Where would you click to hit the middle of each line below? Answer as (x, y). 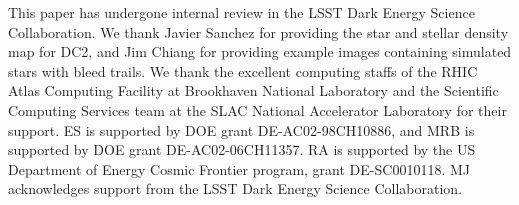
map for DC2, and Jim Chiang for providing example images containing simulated (260, 51)
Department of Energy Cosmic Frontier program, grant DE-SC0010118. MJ (239, 168)
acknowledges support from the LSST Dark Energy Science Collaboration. (235, 188)
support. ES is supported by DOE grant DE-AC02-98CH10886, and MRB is (241, 129)
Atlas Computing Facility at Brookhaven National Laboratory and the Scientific (253, 90)
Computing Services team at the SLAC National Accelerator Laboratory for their (257, 109)
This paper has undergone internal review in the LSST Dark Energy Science (241, 12)
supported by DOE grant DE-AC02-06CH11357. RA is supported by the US (242, 149)
